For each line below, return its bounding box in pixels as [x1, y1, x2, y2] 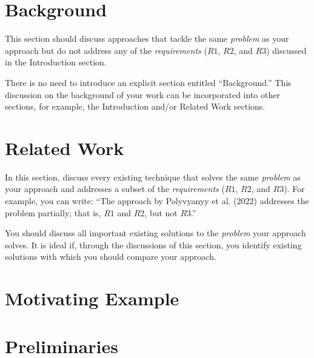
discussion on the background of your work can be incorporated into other [5, 88, 280, 101]
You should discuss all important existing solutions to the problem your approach [5, 227, 306, 239]
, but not [144, 206, 178, 219]
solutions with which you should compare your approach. [5, 250, 216, 263]
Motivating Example [5, 286, 179, 311]
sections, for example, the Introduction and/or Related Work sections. [5, 100, 266, 113]
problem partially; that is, [5, 206, 101, 219]
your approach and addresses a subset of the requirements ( [5, 182, 225, 195]
